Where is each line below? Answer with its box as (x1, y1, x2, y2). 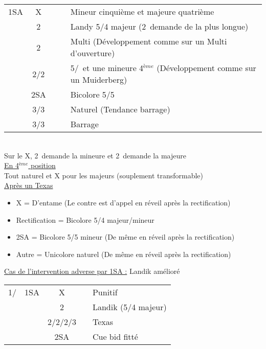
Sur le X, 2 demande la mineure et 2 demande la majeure (4, 150, 186, 160)
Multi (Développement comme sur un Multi (70, 35, 227, 47)
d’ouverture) (70, 47, 115, 59)
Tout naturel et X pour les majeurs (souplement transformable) (4, 170, 204, 180)
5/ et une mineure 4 (70, 62, 144, 74)
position (30, 160, 56, 171)
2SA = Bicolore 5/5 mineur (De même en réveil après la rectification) (16, 231, 235, 242)
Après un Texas (4, 180, 53, 191)
